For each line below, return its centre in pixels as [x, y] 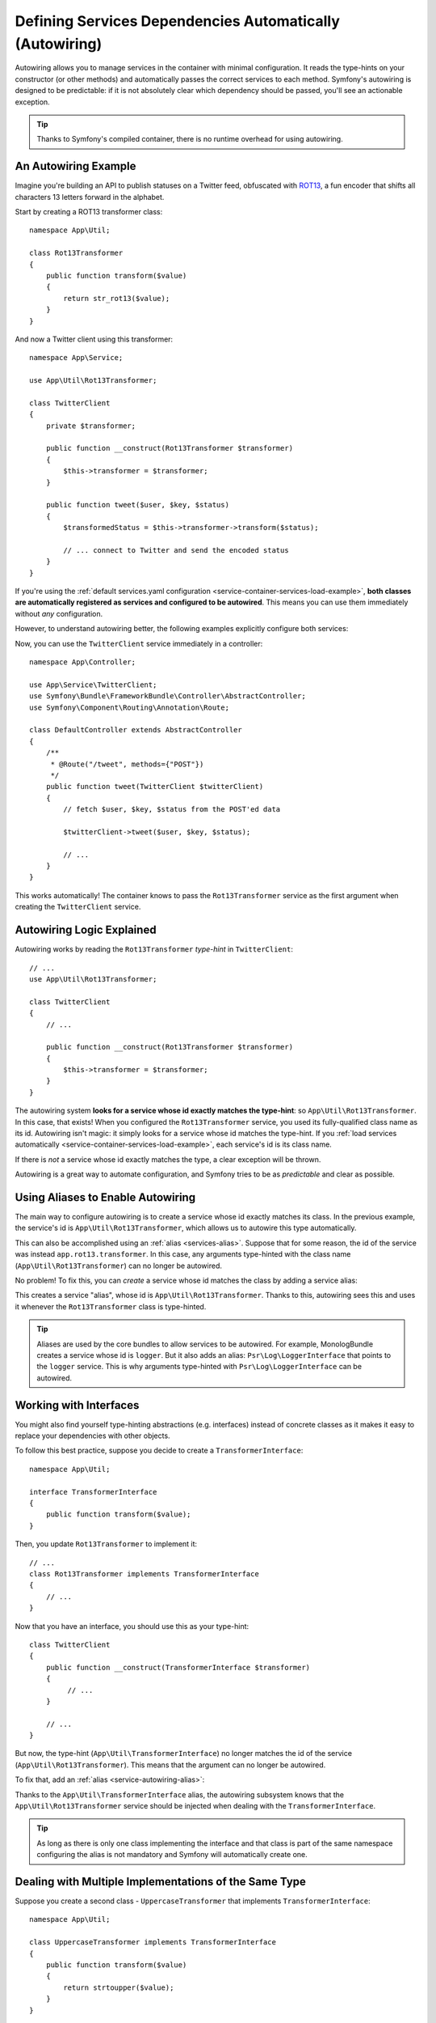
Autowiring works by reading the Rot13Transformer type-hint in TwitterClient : [154, 949]
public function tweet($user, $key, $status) [138, 505]
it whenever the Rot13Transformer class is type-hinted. [111, 1306]
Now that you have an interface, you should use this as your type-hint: [132, 1626]
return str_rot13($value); [117, 298]
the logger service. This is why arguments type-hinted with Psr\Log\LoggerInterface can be [199, 1367]
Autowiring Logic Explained [86, 930]
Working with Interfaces [77, 1405]
